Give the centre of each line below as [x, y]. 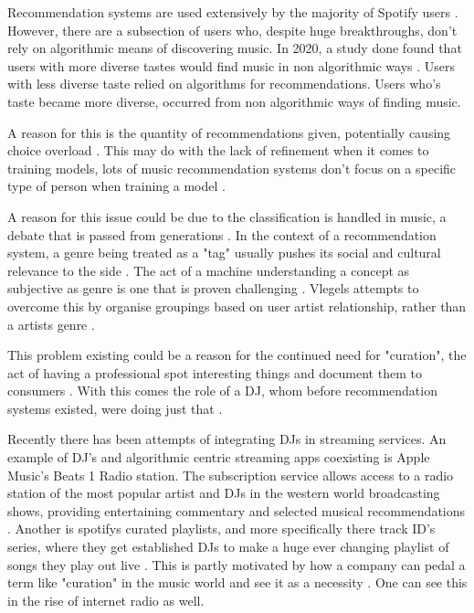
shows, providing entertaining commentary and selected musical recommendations [237, 510]
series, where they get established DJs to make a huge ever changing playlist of [228, 547]
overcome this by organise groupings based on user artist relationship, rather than [237, 306]
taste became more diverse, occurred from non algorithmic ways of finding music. [234, 101]
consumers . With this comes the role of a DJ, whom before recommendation [222, 391]
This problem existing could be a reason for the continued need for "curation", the [237, 355]
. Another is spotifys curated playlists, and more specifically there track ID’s [221, 528]
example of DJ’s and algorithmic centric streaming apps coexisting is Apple [219, 457]
